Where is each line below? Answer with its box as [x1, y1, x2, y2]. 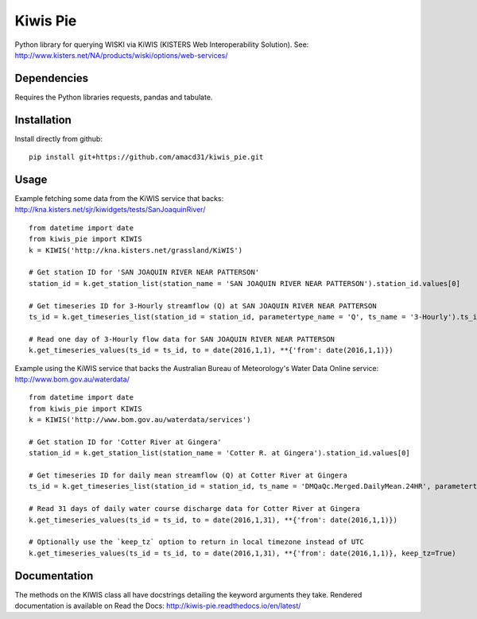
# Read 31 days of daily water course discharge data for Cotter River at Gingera [29, 505, 360, 513]
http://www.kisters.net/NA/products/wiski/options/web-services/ [14, 50, 228, 60]
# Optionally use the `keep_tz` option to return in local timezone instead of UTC [29, 537, 365, 547]
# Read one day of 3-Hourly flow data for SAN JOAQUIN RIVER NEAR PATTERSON [29, 335, 335, 343]
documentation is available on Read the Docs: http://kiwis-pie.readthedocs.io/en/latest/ [14, 601, 301, 611]
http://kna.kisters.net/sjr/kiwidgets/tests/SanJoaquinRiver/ [14, 205, 206, 215]
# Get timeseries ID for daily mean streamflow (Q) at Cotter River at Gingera [29, 471, 347, 480]
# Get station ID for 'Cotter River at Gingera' [29, 437, 222, 447]
